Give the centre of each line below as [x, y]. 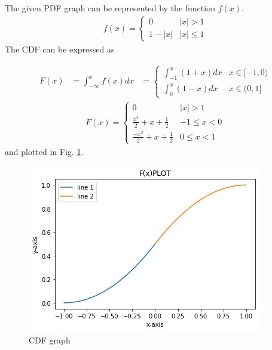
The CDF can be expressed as [60, 49]
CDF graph [50, 340]
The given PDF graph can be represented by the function [110, 8]
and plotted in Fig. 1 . [44, 151]
